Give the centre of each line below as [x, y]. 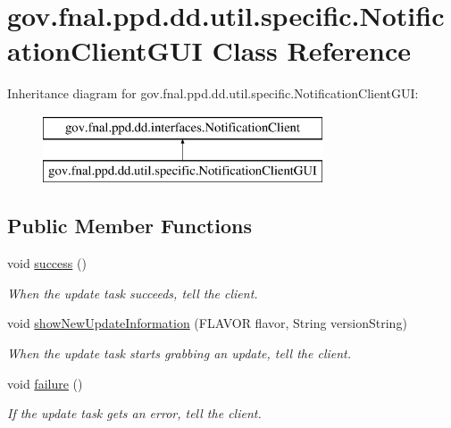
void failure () [45, 383]
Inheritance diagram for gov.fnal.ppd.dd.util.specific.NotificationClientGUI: [213, 93]
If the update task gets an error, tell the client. [134, 413]
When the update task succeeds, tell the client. [133, 293]
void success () [47, 263]
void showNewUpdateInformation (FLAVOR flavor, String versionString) [207, 323]
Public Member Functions [129, 226]
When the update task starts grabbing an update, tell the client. [180, 353]
